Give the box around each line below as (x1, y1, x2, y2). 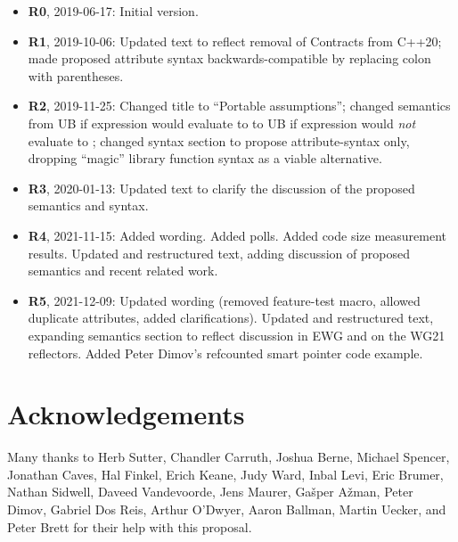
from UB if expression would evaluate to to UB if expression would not (28, 113, 416, 132)
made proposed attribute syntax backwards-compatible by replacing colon (28, 49, 431, 68)
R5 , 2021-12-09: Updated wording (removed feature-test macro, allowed (28, 291, 421, 309)
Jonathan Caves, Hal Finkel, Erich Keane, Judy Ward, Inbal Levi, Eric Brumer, (7, 464, 444, 483)
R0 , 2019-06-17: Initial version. (28, 2, 199, 20)
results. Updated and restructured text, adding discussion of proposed (28, 243, 410, 262)
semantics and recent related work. (28, 261, 218, 280)
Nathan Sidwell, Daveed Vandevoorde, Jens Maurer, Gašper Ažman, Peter (7, 482, 413, 501)
